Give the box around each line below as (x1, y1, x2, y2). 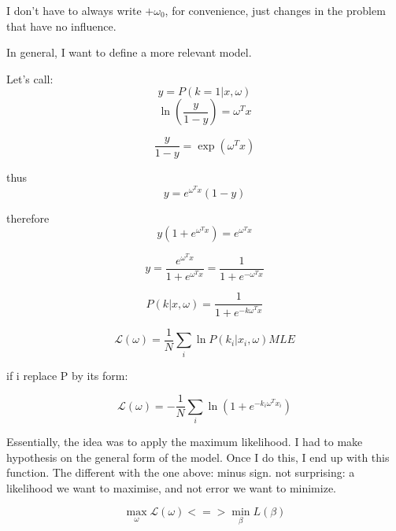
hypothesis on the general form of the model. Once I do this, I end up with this (6, 448, 390, 465)
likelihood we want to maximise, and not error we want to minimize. (6, 479, 336, 496)
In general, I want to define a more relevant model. (6, 44, 252, 61)
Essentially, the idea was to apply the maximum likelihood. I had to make (6, 433, 363, 450)
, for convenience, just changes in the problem (165, 2, 386, 18)
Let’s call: (6, 70, 54, 87)
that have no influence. (6, 17, 117, 34)
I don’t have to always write (6, 2, 142, 18)
